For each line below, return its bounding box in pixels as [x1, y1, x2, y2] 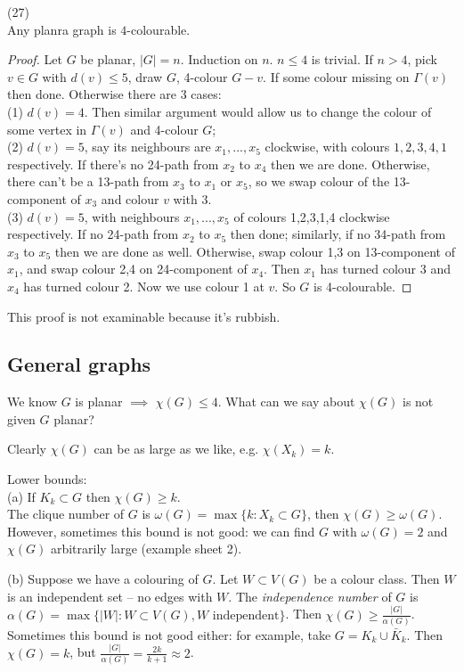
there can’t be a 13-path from [7, 172, 169, 191]
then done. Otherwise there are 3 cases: [7, 85, 222, 103]
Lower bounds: [7, 470, 87, 488]
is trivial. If [311, 50, 373, 69]
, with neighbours [84, 207, 180, 225]
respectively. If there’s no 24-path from [7, 154, 219, 173]
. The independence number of [228, 586, 392, 605]
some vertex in [7, 119, 87, 138]
